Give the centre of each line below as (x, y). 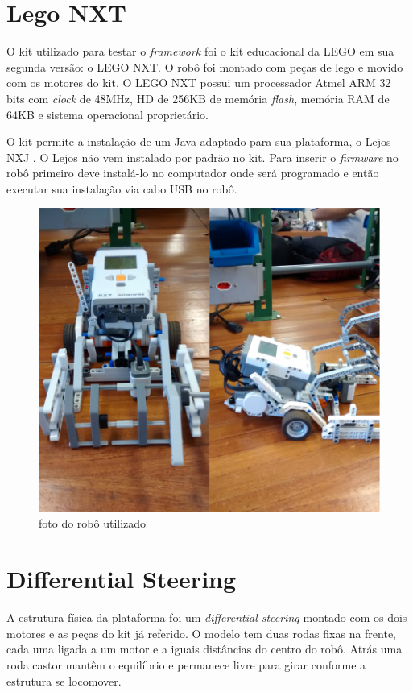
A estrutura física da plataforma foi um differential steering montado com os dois (207, 617)
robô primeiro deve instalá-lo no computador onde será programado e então (193, 173)
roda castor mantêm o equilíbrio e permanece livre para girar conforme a (186, 664)
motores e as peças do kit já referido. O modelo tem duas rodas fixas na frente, (202, 633)
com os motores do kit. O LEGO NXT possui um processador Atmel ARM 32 (199, 83)
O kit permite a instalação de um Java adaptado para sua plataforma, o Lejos (199, 141)
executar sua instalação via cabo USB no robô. (122, 188)
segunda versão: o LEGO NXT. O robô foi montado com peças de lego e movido (205, 66)
